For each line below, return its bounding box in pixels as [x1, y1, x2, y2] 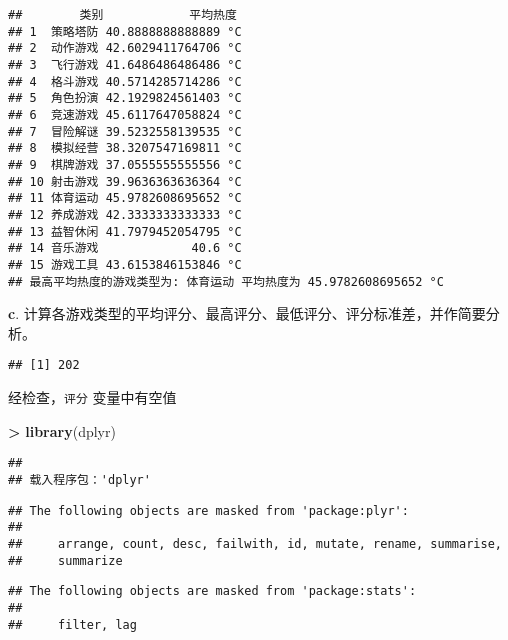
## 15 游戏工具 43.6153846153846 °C [8, 257, 242, 272]
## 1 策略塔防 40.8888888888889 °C [8, 24, 242, 39]
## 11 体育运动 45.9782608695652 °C [8, 191, 242, 206]
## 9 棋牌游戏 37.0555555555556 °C [8, 157, 242, 172]
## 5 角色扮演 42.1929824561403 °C [8, 91, 242, 106]
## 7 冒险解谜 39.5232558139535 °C [8, 124, 242, 139]
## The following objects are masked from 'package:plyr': [8, 503, 409, 518]
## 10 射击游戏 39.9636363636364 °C [8, 174, 242, 189]
